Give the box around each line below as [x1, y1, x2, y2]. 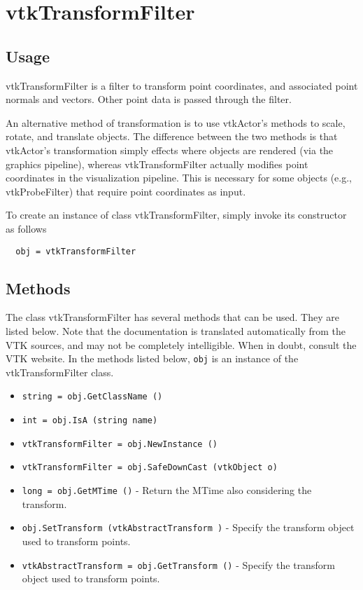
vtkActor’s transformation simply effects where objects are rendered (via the [6, 142, 334, 157]
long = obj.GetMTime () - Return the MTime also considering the [22, 483, 312, 498]
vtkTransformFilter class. [6, 364, 114, 379]
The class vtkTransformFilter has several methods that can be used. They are [6, 310, 339, 324]
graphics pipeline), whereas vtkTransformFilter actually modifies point [6, 156, 308, 171]
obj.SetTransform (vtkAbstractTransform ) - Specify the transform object [22, 520, 355, 535]
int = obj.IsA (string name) [22, 416, 158, 426]
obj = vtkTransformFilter [15, 246, 136, 256]
